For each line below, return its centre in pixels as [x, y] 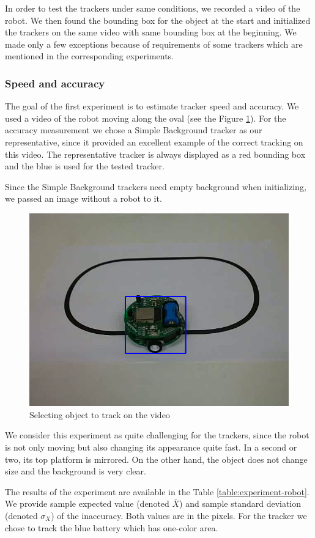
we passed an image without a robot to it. [83, 198]
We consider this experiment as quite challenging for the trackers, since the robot [157, 435]
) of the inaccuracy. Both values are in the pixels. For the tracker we [179, 515]
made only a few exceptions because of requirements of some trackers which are [154, 44]
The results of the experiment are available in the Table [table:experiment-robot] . [157, 491]
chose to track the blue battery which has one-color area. [112, 527]
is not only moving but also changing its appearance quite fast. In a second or [151, 447]
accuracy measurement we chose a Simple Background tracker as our [134, 130]
